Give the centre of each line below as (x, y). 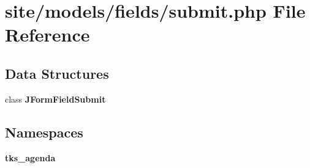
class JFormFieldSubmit (55, 99)
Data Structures (57, 73)
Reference (47, 35)
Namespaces (44, 132)
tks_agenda (30, 157)
